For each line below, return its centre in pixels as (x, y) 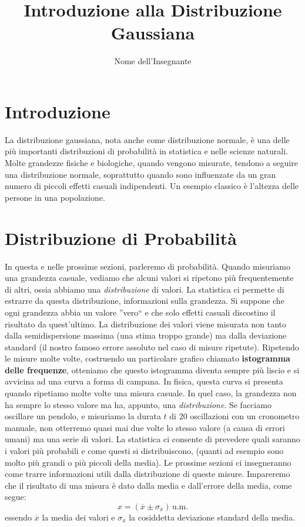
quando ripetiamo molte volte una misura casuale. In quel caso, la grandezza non (151, 393)
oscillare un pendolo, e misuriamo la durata (83, 416)
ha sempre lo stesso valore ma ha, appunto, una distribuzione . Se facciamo (138, 404)
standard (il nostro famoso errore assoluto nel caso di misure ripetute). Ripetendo (152, 347)
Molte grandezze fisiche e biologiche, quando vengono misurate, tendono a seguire (151, 163)
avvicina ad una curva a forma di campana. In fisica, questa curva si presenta (144, 381)
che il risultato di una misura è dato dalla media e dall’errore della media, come (148, 485)
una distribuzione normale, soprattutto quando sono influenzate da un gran (140, 174)
